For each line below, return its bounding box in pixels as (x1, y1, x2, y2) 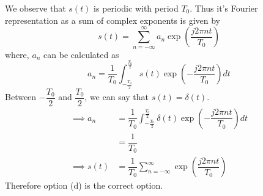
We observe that (5, 2, 66, 14)
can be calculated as (43, 48, 119, 60)
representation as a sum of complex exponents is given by (5, 13, 220, 26)
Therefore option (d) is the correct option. (5, 179, 163, 192)
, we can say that (84, 90, 149, 103)
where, (5, 48, 29, 60)
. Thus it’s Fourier (190, 2, 258, 14)
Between (5, 90, 37, 103)
